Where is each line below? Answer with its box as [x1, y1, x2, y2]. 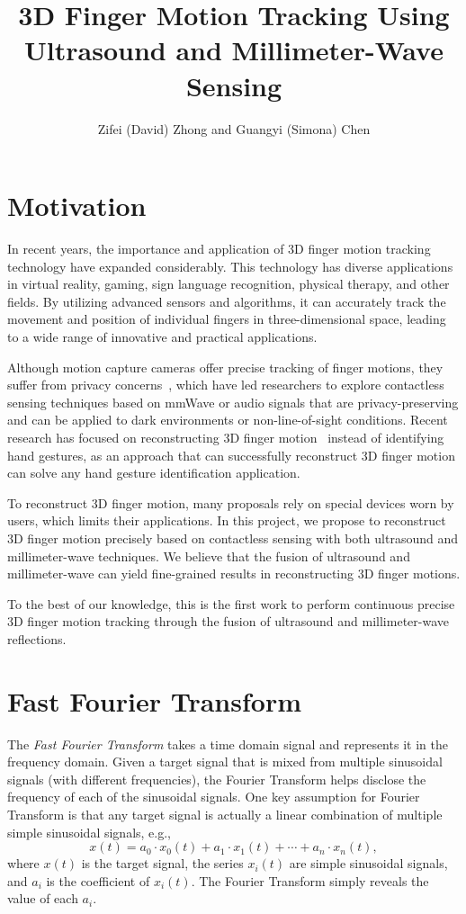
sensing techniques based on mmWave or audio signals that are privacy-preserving [7, 392, 459, 411]
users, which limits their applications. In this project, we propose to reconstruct [7, 511, 446, 530]
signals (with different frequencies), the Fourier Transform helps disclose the [7, 769, 426, 788]
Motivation [7, 187, 147, 224]
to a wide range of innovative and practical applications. [7, 327, 318, 345]
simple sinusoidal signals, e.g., [7, 822, 171, 841]
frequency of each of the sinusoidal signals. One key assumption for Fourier [7, 787, 420, 806]
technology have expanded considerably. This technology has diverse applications [7, 256, 453, 275]
